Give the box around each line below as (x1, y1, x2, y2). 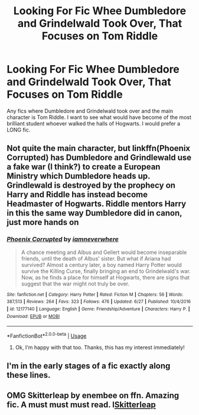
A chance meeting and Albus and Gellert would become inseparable (21, 249, 187, 256)
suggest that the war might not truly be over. (21, 280, 130, 287)
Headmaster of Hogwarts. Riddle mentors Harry (6, 199, 187, 209)
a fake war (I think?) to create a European (6, 162, 161, 172)
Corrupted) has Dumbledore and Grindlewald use (6, 153, 192, 163)
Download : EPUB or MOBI (6, 313, 60, 319)
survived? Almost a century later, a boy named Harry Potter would (21, 261, 182, 268)
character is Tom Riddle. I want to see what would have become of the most (6, 114, 191, 121)
